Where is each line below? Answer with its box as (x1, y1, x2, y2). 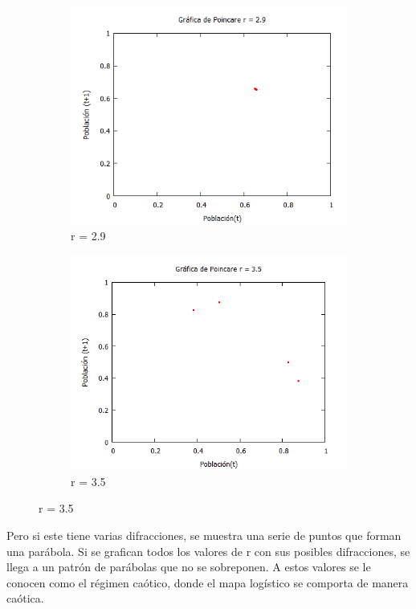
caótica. (6, 590, 44, 607)
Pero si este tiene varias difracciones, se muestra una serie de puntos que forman (6, 526, 402, 543)
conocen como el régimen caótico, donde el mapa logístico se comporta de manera (6, 574, 409, 591)
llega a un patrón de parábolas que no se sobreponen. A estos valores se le (6, 558, 371, 575)
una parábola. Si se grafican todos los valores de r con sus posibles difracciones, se (6, 542, 410, 559)
